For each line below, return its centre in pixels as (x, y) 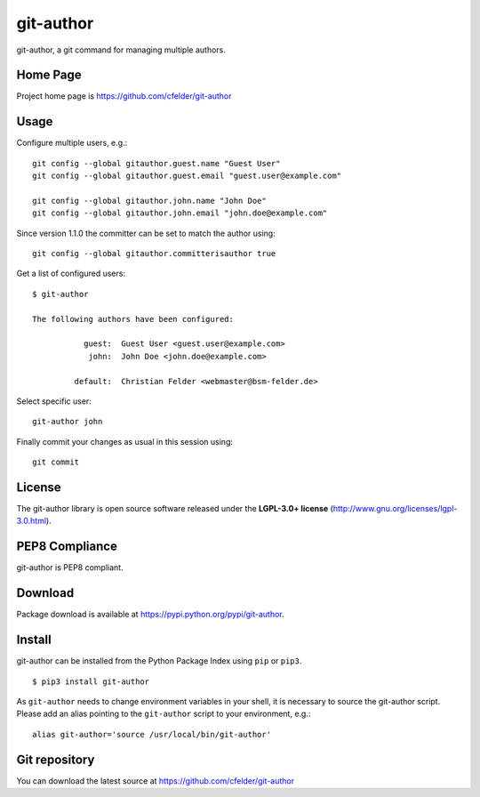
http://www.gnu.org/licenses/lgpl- (395, 509)
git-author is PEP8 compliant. (70, 568)
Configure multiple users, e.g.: (72, 143)
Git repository (56, 759)
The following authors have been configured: (133, 319)
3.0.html (32, 521)
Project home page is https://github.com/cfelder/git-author (124, 96)
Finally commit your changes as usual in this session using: (125, 441)
